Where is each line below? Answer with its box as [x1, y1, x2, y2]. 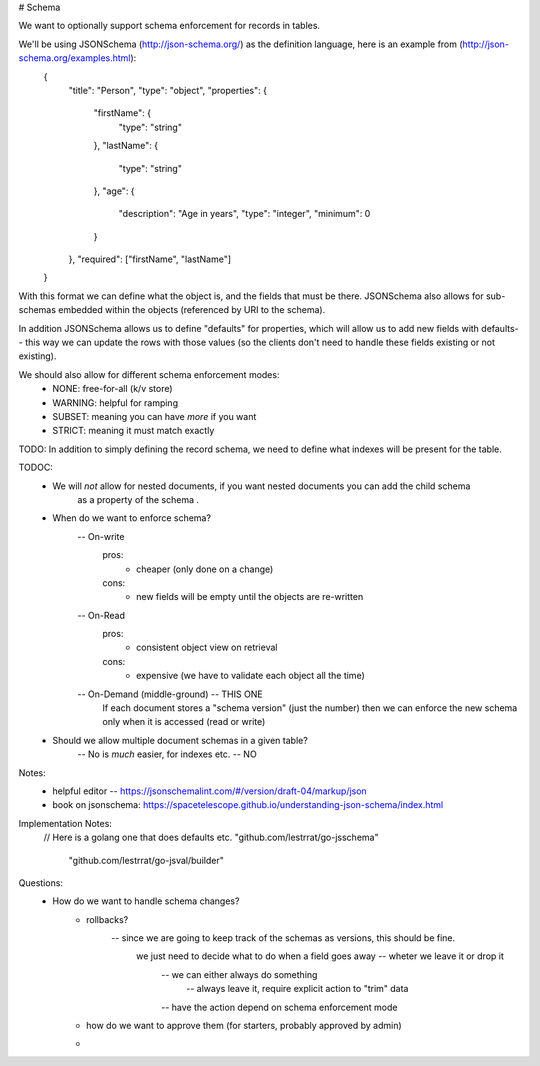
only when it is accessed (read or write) [102, 716, 266, 728]
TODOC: [18, 461, 54, 474]
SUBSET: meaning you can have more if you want [52, 410, 257, 422]
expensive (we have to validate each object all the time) [136, 670, 365, 682]
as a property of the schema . [77, 493, 200, 505]
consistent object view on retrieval [136, 641, 278, 654]
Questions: [18, 876, 64, 889]
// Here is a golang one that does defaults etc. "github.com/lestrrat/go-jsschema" [43, 831, 379, 844]
